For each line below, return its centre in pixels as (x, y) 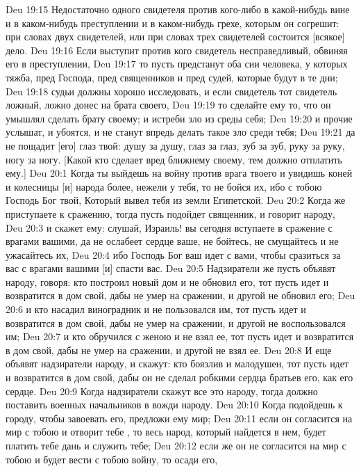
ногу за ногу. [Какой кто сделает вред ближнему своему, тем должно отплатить (174, 159)
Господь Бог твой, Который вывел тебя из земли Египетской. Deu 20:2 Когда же (176, 200)
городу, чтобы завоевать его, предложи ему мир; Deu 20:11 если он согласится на (179, 418)
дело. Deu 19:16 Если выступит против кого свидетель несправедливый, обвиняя (177, 50)
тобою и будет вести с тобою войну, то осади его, (112, 459)
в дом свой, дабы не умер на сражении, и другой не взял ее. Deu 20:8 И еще (169, 350)
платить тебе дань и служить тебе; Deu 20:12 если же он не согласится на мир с (176, 445)
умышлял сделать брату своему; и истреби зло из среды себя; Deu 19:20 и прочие (179, 118)
